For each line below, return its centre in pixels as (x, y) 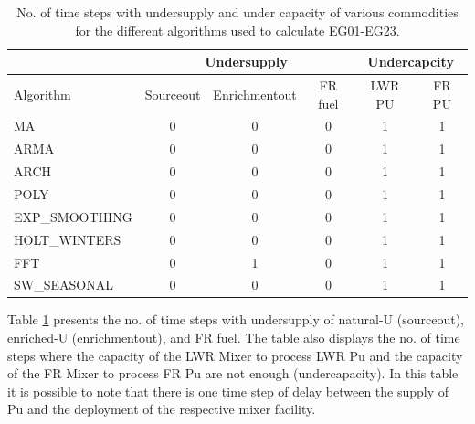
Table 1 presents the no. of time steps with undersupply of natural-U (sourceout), (236, 319)
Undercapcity (411, 62)
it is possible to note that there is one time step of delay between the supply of (228, 391)
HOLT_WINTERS (68, 239)
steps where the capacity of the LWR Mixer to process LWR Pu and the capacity (235, 355)
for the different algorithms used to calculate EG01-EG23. (237, 30)
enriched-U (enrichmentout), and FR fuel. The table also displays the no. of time (234, 338)
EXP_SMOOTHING (73, 216)
